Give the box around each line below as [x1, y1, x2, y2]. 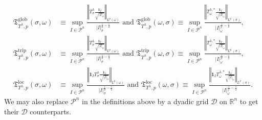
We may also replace [4, 95, 69, 106]
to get [239, 95, 258, 106]
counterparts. [30, 106, 72, 116]
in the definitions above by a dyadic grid [82, 95, 209, 106]
